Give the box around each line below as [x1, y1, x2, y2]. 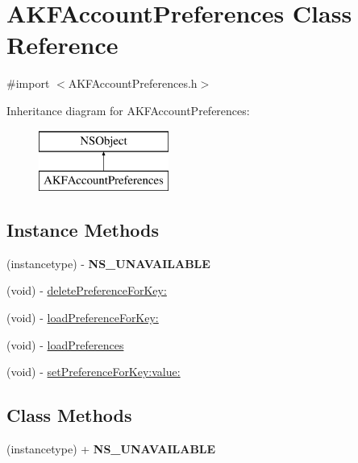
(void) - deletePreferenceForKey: [6, 282, 167, 299]
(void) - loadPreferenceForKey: [6, 309, 159, 326]
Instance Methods [6, 217, 159, 242]
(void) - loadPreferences [6, 336, 124, 353]
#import [6, 75, 50, 92]
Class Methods [6, 403, 132, 428]
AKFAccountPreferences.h [68, 75, 198, 92]
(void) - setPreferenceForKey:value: [6, 363, 181, 380]
